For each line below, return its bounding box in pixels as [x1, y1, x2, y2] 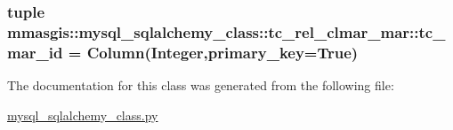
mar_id [7, 41, 63, 63]
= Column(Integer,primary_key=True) [68, 41, 359, 63]
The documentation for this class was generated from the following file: [7, 76, 394, 95]
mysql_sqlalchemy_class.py [7, 105, 158, 124]
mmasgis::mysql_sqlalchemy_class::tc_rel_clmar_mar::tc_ [7, 20, 446, 42]
